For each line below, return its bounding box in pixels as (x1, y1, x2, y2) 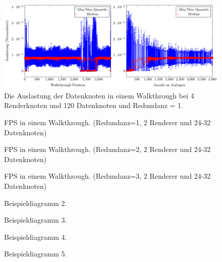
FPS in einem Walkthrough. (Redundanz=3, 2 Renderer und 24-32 (4, 171, 211, 181)
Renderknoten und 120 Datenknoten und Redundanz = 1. (4, 100, 183, 111)
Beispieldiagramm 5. (4, 248, 67, 259)
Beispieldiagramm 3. (4, 215, 67, 225)
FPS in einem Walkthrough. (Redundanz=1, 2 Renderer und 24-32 (4, 117, 211, 128)
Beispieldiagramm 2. (4, 197, 67, 208)
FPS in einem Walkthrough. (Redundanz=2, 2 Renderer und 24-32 (4, 144, 211, 154)
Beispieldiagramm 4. (4, 231, 67, 242)
